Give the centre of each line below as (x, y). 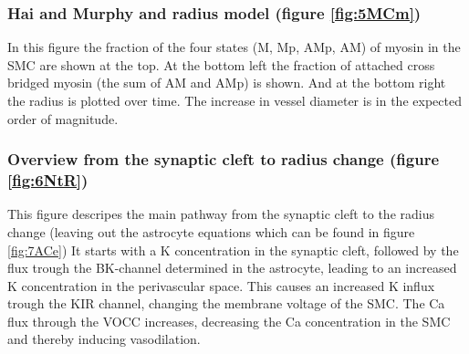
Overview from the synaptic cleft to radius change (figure (224, 159)
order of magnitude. (63, 118)
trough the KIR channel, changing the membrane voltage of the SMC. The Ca (226, 303)
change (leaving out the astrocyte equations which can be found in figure (211, 231)
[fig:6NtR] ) (48, 180)
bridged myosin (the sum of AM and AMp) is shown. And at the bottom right (227, 83)
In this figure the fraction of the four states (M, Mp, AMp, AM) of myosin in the (234, 47)
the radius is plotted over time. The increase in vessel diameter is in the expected (234, 100)
